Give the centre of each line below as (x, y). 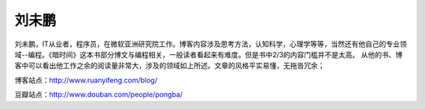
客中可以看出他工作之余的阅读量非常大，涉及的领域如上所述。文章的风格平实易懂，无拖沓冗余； (170, 66)
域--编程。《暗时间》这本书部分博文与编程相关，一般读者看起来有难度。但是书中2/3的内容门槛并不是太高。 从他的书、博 (209, 54)
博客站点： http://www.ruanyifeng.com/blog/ (86, 80)
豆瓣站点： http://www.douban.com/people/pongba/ (99, 95)
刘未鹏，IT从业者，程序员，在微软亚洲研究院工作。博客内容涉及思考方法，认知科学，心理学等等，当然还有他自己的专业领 (211, 44)
